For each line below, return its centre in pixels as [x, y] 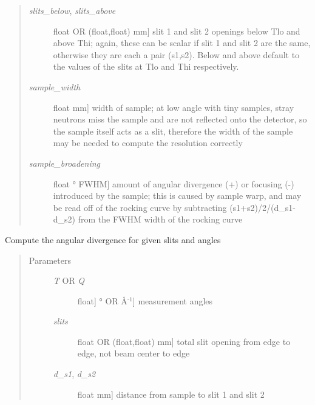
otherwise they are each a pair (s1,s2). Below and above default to [176, 54]
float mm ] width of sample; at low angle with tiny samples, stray [174, 107]
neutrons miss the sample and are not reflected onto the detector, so [180, 119]
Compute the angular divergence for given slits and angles [113, 239]
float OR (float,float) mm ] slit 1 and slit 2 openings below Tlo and [177, 31]
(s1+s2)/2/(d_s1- [262, 207]
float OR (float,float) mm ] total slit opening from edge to [184, 341]
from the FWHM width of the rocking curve [160, 219]
